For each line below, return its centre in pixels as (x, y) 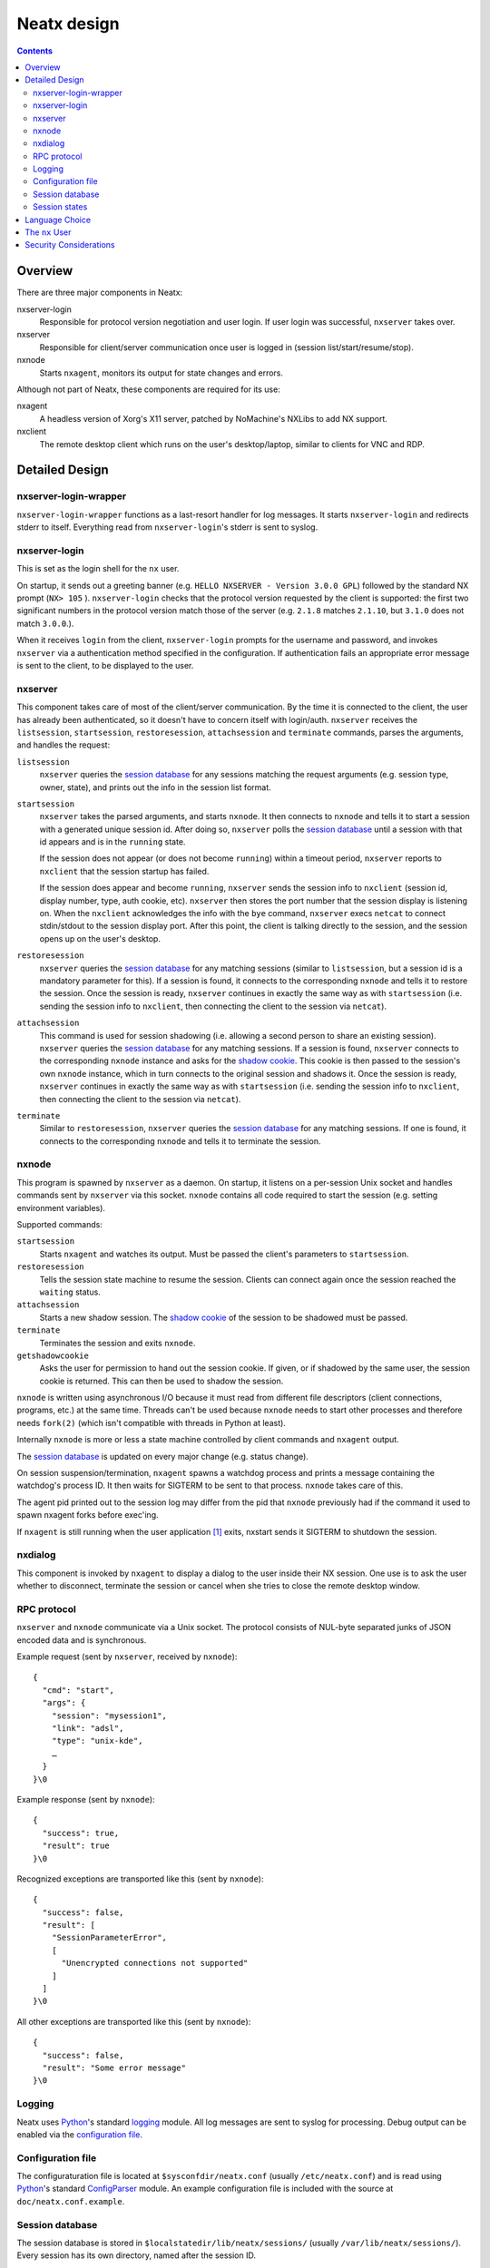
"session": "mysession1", (109, 1716)
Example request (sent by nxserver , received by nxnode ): (127, 1657)
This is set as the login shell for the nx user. (98, 569)
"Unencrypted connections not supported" (155, 1963)
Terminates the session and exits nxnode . (118, 1343)
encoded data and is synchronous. (82, 1640)
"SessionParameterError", (109, 1938)
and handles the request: (64, 745)
